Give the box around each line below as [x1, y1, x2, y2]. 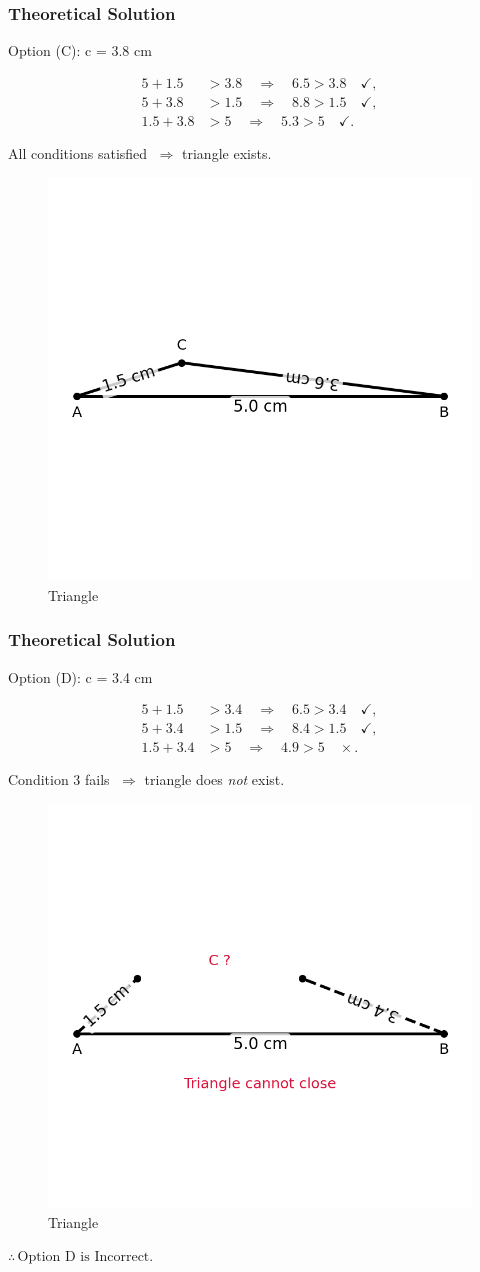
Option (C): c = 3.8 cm [8, 40, 152, 61]
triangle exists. [182, 142, 272, 163]
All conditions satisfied [8, 142, 148, 163]
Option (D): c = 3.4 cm [8, 666, 153, 687]
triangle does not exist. [144, 769, 285, 790]
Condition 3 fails [8, 769, 110, 790]
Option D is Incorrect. [17, 1250, 154, 1265]
